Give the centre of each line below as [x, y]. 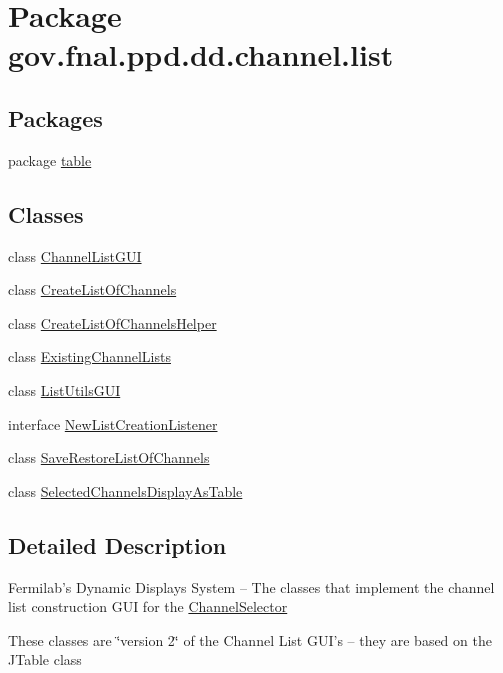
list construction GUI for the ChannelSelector [148, 606]
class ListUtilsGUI [64, 389]
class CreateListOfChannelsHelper [112, 322]
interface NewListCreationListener [113, 423]
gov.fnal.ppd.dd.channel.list [201, 54]
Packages [55, 117]
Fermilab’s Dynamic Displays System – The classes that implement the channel [251, 586]
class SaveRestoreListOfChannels [109, 457]
